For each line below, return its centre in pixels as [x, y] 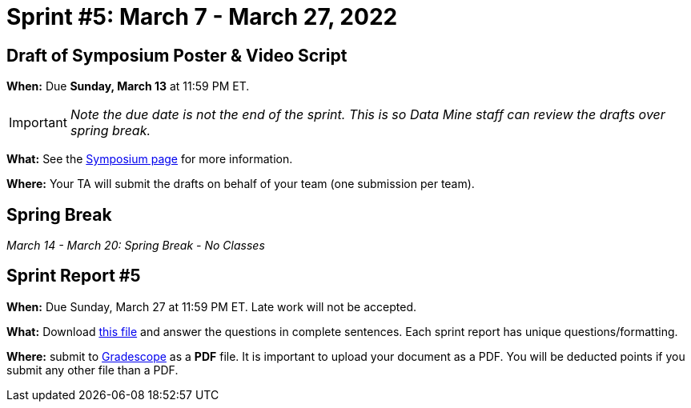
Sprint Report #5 [74, 276]
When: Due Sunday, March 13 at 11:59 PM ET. [128, 86]
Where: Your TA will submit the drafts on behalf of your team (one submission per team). [241, 184]
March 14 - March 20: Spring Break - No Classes [136, 246]
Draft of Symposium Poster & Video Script [177, 55]
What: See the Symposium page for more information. [150, 159]
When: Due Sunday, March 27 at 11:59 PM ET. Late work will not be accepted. [212, 306]
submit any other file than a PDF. [92, 370]
